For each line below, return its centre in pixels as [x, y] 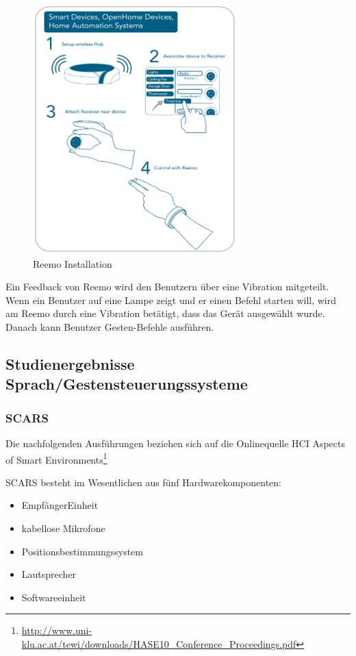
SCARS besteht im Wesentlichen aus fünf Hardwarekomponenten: [144, 482]
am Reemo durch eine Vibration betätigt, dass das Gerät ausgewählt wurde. [165, 313]
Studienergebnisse [70, 363]
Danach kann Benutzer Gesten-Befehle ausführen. [110, 326]
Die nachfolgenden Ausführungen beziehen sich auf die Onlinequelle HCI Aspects [176, 443]
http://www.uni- [57, 630]
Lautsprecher [49, 574]
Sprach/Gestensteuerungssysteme [127, 384]
